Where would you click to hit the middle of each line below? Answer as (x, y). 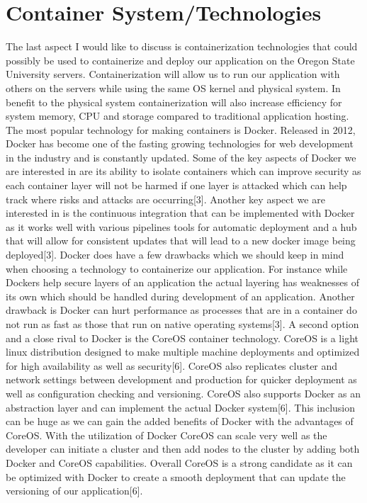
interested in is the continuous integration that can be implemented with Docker (180, 213)
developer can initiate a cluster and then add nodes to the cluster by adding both (183, 449)
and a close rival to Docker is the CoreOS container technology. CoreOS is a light (182, 338)
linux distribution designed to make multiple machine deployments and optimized (183, 352)
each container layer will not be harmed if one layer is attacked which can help (176, 185)
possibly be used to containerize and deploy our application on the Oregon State (180, 60)
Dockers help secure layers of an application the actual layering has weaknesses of (182, 282)
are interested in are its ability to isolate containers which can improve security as (183, 171)
